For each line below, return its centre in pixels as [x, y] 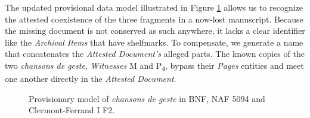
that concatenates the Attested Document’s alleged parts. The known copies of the [155, 54]
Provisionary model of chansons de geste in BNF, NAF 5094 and [147, 98]
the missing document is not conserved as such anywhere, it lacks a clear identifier [155, 31]
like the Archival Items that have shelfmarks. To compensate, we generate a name [154, 42]
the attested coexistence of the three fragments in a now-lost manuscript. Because [154, 19]
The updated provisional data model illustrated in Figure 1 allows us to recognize [154, 7]
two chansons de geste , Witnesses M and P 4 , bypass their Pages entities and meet [154, 66]
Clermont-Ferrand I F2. [72, 110]
